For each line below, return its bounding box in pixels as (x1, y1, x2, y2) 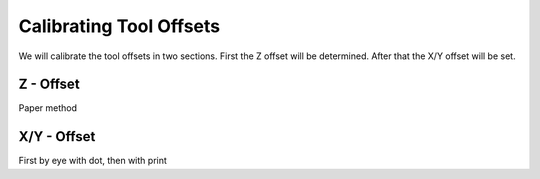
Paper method (18, 102, 77, 114)
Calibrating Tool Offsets (18, 15, 221, 37)
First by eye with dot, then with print (18, 155, 167, 167)
